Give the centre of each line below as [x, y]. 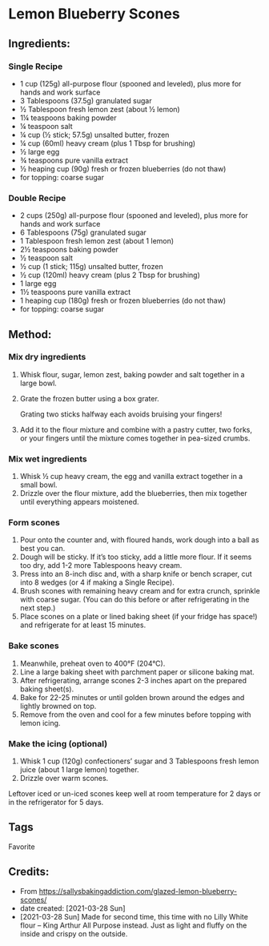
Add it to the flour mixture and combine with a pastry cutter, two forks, [136, 429]
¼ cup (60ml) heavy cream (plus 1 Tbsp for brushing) [108, 143]
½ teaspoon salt [46, 258]
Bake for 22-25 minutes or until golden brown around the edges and [132, 697]
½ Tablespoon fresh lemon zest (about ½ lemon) [100, 109]
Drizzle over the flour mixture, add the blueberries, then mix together [133, 493]
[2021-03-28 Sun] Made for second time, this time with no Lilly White [134, 916]
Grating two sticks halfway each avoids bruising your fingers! [121, 414]
